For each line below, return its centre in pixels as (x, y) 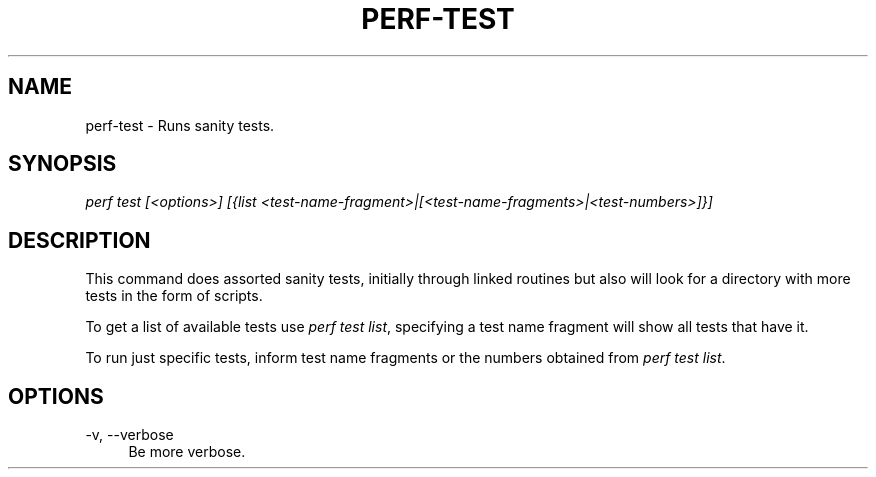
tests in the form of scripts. (174, 296)
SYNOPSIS (62, 164)
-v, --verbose (129, 435)
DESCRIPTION (79, 240)
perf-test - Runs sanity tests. (180, 125)
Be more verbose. (187, 452)
